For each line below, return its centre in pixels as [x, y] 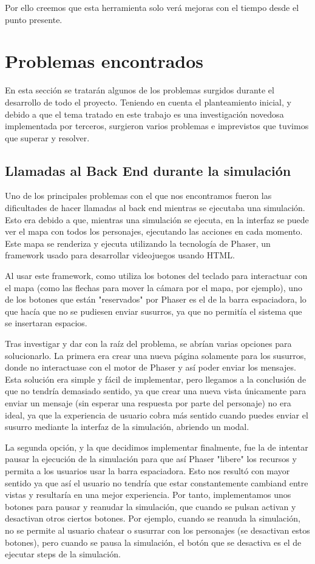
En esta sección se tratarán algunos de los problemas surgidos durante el [140, 90]
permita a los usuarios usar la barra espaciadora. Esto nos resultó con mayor [147, 470]
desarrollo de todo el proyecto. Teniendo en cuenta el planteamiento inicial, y [148, 102]
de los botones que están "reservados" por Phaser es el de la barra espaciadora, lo [156, 299]
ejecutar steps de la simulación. [63, 554]
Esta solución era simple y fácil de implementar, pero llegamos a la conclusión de [156, 379]
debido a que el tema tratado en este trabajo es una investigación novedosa [144, 114]
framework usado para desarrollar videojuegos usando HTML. [120, 255]
